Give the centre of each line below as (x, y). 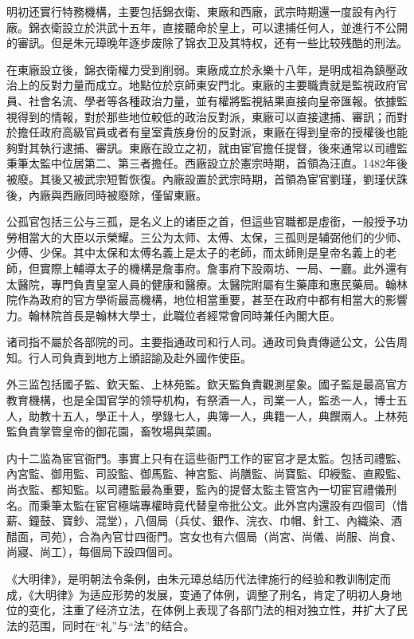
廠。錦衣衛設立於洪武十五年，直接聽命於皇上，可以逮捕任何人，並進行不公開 (207, 27)
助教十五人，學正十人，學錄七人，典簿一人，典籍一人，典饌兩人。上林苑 (218, 415)
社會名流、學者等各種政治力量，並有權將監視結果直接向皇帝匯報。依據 (212, 100)
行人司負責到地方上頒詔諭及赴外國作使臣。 (140, 357)
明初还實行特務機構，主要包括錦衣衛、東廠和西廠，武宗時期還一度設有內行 (201, 11)
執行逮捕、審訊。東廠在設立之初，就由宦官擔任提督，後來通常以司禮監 (223, 147)
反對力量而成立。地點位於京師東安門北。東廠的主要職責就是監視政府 (218, 85)
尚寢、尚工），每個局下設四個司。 (93, 552)
